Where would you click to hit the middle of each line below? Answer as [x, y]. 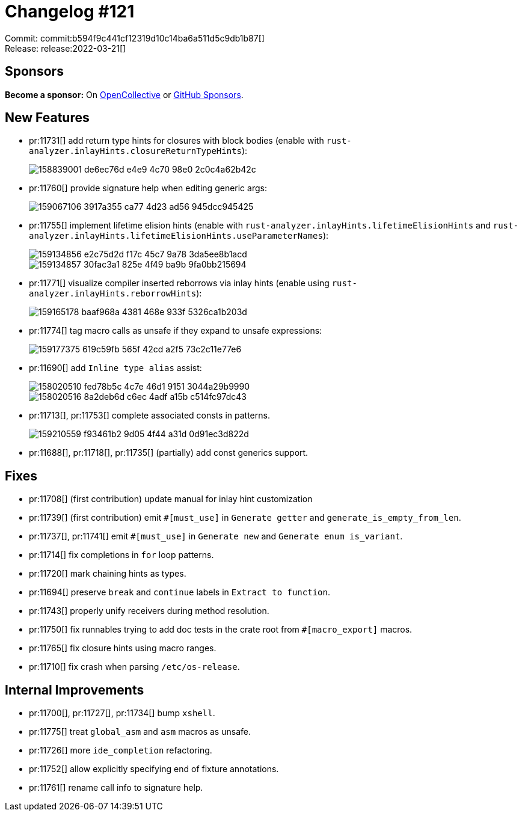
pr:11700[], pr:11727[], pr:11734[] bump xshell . [122, 713]
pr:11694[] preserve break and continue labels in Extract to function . [180, 592]
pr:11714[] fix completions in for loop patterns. [121, 555]
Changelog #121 [70, 11]
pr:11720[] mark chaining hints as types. [108, 574]
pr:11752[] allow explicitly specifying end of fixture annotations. [154, 769]
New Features [47, 118]
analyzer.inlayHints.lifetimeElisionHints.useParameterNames [176, 236]
